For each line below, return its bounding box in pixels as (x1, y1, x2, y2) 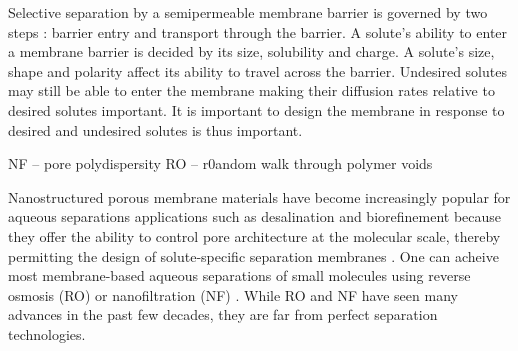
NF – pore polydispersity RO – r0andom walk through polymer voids (8, 153, 433, 174)
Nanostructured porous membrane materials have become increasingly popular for (8, 186, 511, 207)
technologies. (8, 323, 86, 344)
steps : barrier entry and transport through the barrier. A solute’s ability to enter (8, 21, 508, 42)
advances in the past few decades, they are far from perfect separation (8, 304, 438, 325)
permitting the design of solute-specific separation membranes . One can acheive (8, 245, 499, 266)
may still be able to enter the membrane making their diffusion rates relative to (8, 80, 495, 101)
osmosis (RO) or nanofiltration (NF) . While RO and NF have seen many (8, 284, 458, 305)
